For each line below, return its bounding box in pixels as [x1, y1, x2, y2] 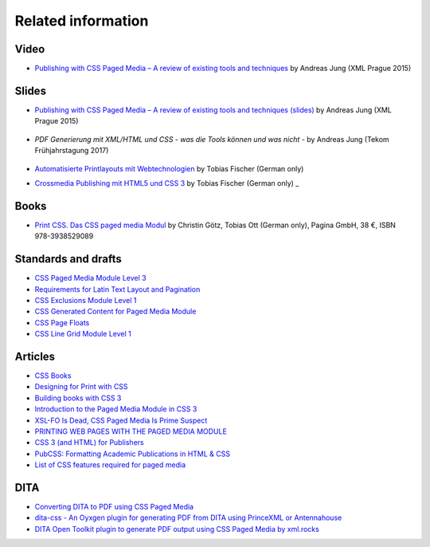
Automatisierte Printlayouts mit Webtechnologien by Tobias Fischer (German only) [34, 163, 304, 173]
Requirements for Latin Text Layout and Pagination [34, 284, 201, 294]
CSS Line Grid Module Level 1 [34, 329, 131, 339]
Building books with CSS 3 [34, 393, 122, 403]
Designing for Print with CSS [34, 382, 128, 392]
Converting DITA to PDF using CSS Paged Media [34, 502, 194, 512]
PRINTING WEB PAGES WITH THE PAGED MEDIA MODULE [34, 427, 227, 436]
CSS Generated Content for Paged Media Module [34, 307, 197, 317]
